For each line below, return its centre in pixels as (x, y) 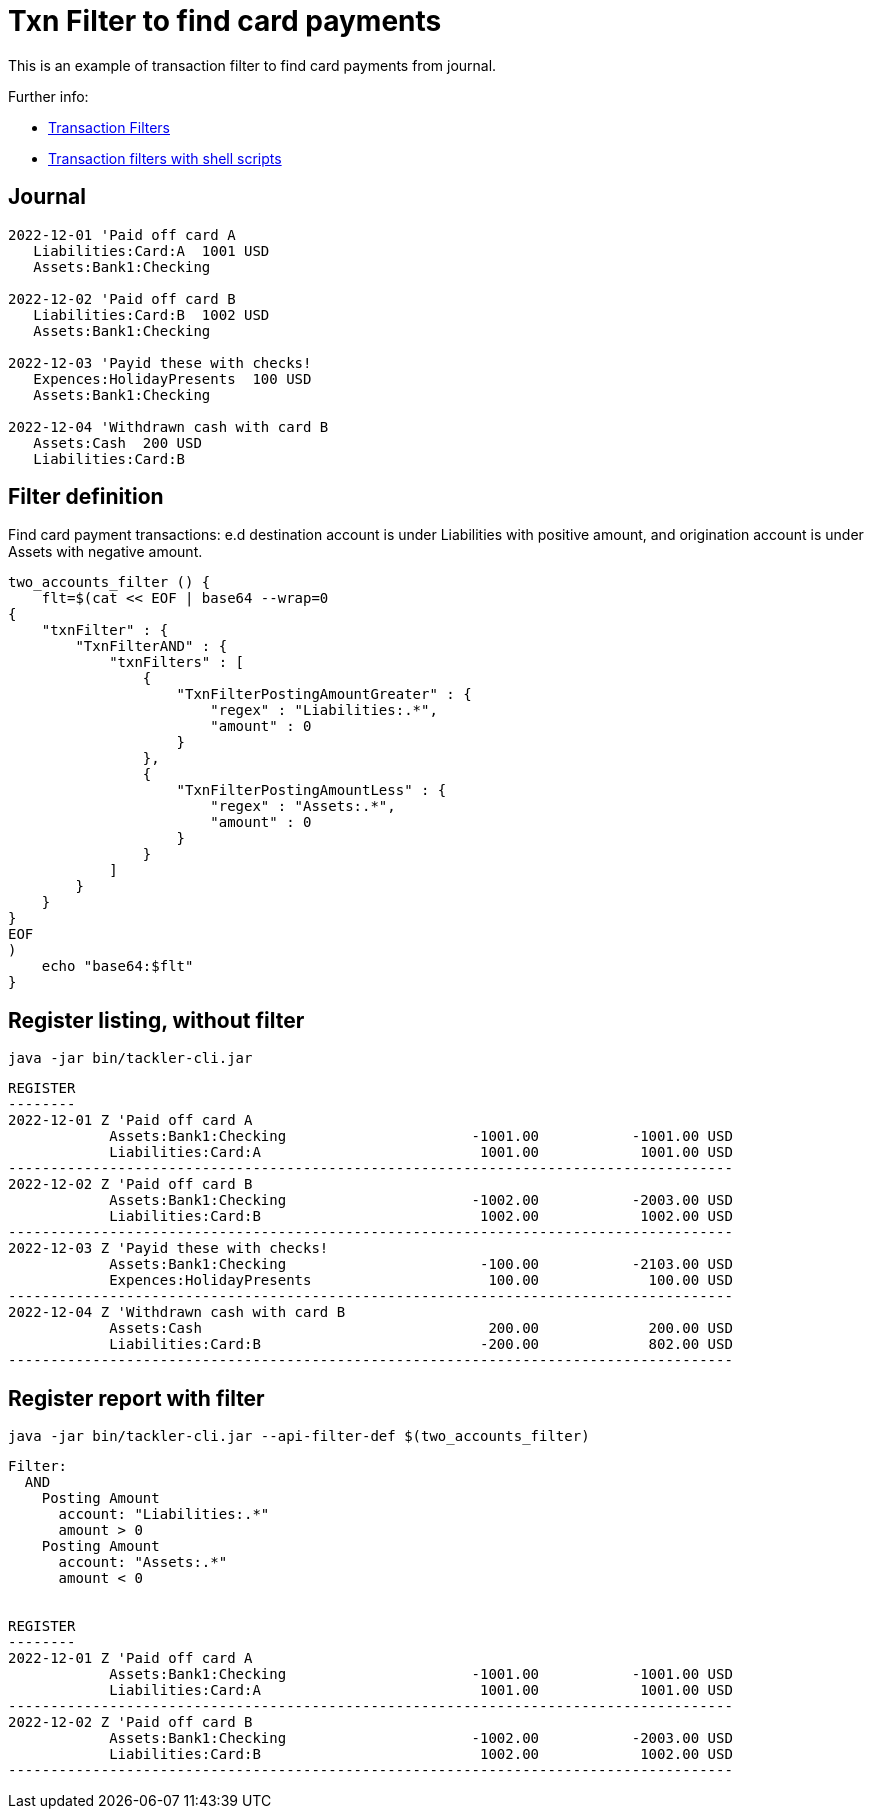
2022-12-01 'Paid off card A (122, 234)
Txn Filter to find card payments (225, 21)
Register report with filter (136, 1398)
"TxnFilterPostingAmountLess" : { (311, 790)
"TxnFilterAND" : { (151, 646)
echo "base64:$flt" (117, 966)
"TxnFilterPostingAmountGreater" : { (324, 694)
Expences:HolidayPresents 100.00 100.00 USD (421, 1280)
